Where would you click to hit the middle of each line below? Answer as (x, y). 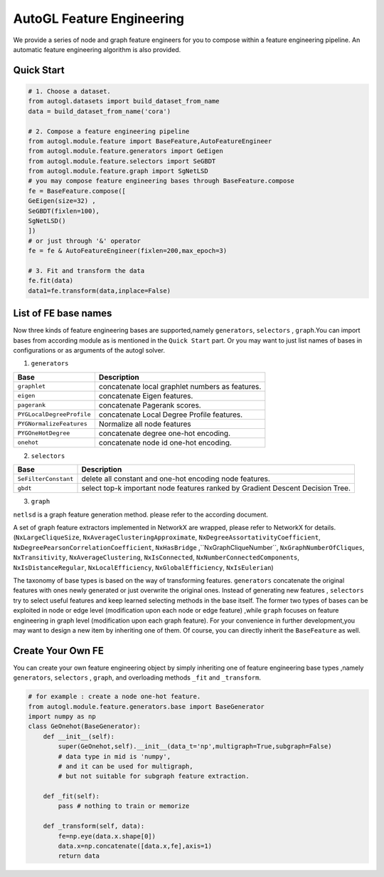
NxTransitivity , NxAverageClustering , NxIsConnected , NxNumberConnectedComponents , (156, 557)
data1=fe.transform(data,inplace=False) (99, 291)
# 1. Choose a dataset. (70, 91)
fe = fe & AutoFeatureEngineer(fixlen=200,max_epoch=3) (128, 251)
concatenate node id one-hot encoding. (165, 442)
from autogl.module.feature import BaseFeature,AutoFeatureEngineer (150, 141)
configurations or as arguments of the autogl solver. (89, 351)
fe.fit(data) (51, 281)
